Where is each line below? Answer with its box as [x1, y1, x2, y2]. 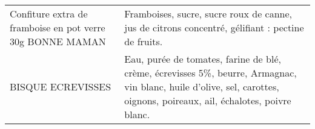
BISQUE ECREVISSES [10, 80, 111, 93]
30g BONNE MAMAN [10, 34, 106, 48]
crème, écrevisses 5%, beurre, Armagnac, [124, 66, 297, 80]
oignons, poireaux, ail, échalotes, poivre [124, 93, 291, 107]
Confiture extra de [10, 7, 88, 20]
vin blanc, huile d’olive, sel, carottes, [124, 80, 279, 93]
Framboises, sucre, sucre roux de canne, [124, 7, 293, 20]
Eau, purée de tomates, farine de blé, [124, 52, 281, 66]
